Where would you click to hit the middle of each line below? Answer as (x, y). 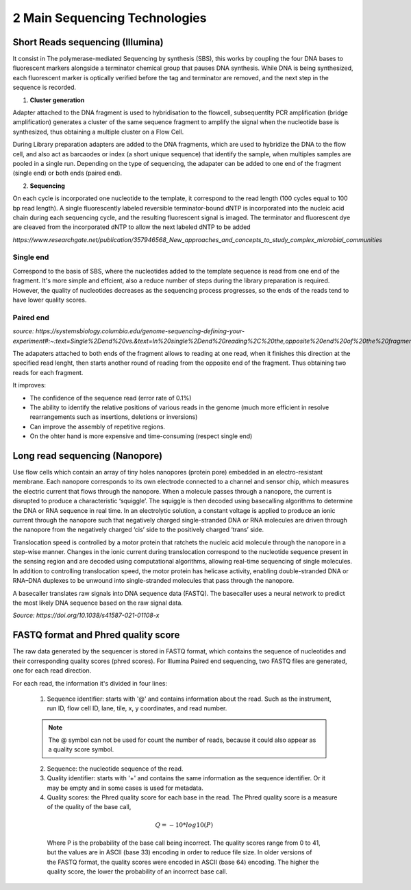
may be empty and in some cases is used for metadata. (125, 788)
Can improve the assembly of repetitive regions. (98, 426)
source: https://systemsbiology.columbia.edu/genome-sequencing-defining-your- (129, 331)
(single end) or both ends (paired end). (67, 173)
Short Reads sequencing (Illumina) (88, 42)
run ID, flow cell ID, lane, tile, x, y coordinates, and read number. (137, 708)
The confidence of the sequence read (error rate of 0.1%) (111, 398)
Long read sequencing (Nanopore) (88, 456)
